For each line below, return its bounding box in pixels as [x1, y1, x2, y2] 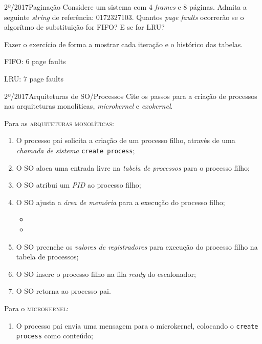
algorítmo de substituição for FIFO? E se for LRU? [4, 22, 165, 32]
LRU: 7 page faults [4, 73, 63, 84]
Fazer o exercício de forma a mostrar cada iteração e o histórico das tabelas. [4, 38, 243, 49]
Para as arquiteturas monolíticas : [4, 117, 114, 128]
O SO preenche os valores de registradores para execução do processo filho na [16, 241, 258, 252]
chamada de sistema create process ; [16, 145, 135, 155]
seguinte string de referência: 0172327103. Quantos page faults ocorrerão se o [4, 11, 244, 22]
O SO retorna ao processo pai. [16, 286, 111, 296]
